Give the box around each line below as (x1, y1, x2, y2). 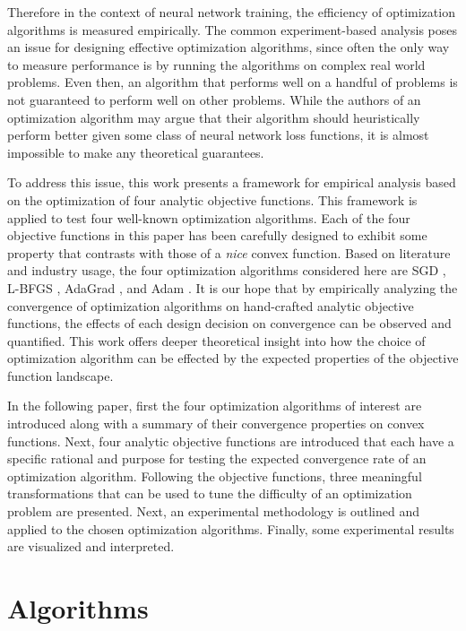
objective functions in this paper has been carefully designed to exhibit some (7, 226, 427, 245)
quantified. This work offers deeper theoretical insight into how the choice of (7, 331, 426, 350)
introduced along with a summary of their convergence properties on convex (7, 414, 425, 433)
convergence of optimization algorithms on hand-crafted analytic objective (7, 296, 414, 315)
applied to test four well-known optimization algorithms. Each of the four (7, 208, 410, 227)
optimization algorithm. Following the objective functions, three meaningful (7, 466, 422, 485)
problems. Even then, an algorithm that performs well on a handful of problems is (7, 73, 458, 91)
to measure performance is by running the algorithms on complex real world (7, 55, 426, 73)
